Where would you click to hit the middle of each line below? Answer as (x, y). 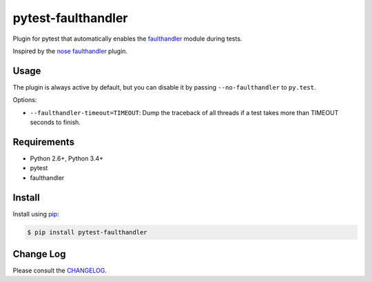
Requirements (44, 142)
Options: (25, 100)
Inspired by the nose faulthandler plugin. (70, 51)
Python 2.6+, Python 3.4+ (66, 158)
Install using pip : (36, 214)
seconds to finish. (55, 122)
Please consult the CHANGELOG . (60, 271)
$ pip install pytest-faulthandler (87, 232)
